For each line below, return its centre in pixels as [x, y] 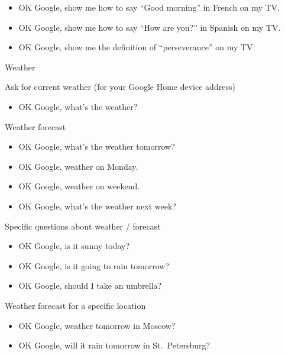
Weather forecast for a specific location [75, 305]
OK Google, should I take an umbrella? [90, 285]
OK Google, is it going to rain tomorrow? [94, 265]
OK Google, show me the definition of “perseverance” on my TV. [137, 47]
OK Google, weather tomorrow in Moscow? [97, 325]
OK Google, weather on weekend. [79, 186]
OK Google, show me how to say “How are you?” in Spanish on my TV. [150, 27]
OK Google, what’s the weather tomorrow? [97, 146]
